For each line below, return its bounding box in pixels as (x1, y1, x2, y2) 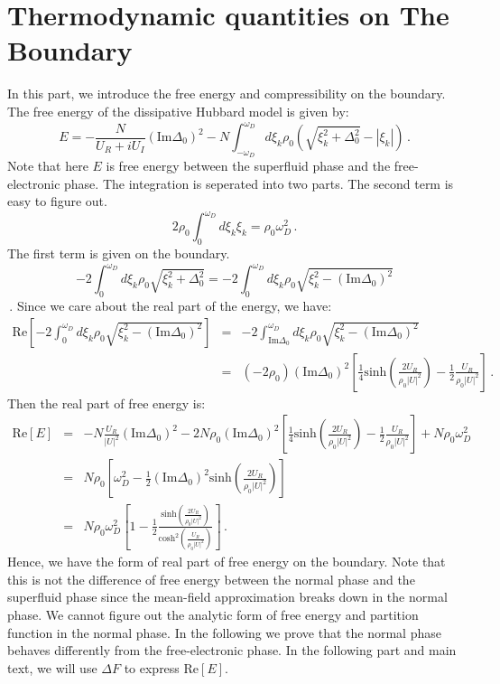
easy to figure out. (7, 192, 107, 211)
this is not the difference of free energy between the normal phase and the (7, 569, 415, 588)
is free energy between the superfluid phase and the (106, 156, 391, 175)
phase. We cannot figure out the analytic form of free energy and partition (7, 604, 419, 623)
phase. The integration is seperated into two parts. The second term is (64, 173, 454, 192)
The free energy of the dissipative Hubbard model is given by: (7, 101, 349, 120)
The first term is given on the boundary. (7, 244, 230, 263)
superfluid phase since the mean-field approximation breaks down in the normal (7, 587, 448, 606)
